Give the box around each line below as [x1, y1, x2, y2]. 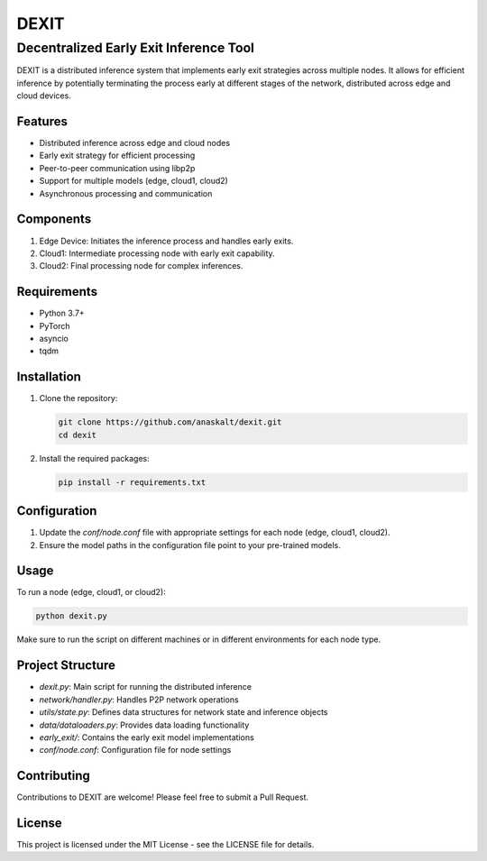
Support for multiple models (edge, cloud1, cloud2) [39, 176, 229, 187]
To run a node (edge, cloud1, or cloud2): [16, 587, 166, 598]
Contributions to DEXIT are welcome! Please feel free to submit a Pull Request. [16, 792, 308, 802]
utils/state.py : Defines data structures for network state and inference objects [39, 707, 328, 718]
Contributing [16, 768, 90, 783]
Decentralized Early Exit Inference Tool [16, 40, 254, 56]
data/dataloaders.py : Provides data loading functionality [39, 719, 250, 730]
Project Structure [16, 658, 116, 673]
